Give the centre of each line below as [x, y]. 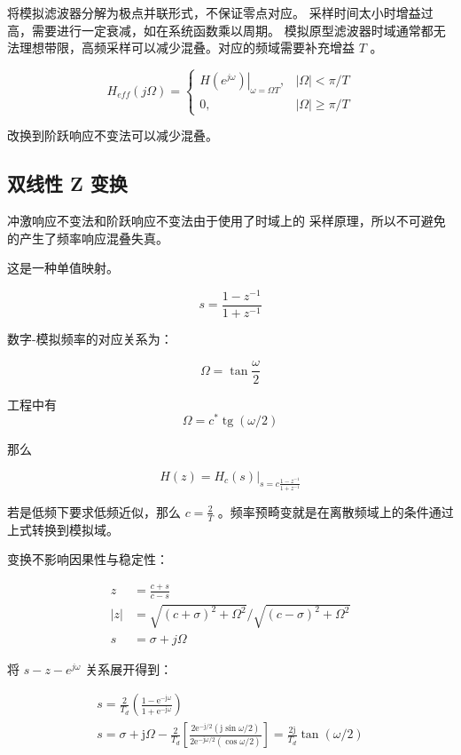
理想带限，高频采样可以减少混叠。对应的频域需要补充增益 [187, 48]
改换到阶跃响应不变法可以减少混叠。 [113, 135]
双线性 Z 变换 [67, 183]
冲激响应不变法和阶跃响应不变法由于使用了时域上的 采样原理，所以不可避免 [227, 220]
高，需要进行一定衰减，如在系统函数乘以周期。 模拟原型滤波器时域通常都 [220, 30]
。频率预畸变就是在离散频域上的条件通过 [336, 511]
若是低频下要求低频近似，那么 [94, 511]
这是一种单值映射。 [63, 268]
